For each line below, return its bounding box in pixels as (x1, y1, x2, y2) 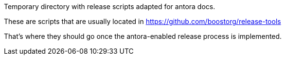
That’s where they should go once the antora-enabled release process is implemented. (4, 32, 282, 40)
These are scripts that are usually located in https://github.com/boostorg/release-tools (4, 17, 281, 25)
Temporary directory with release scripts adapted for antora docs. (4, 2, 215, 11)
